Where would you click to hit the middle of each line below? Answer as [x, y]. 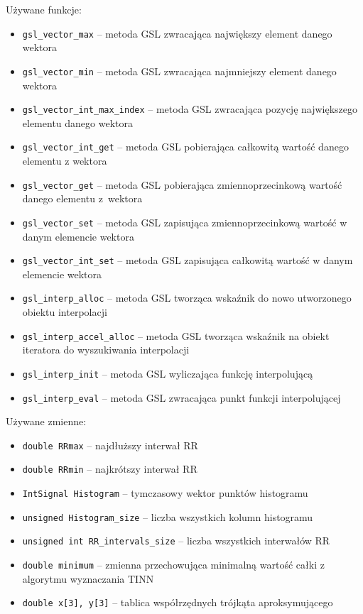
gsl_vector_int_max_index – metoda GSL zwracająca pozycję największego [190, 109]
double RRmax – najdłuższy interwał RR [110, 445]
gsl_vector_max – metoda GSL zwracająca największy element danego [177, 33]
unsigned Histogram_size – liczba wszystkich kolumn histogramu [168, 516]
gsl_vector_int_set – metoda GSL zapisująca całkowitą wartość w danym [188, 260]
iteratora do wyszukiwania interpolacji [106, 350]
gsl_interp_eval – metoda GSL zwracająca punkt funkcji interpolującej [181, 397]
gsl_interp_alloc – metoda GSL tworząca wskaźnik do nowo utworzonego [187, 298]
